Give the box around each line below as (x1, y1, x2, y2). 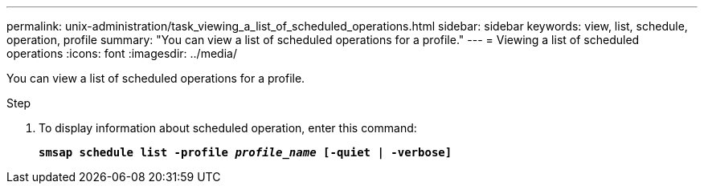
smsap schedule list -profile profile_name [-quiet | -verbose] (39, 146, 452, 159)
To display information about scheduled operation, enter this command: (39, 121, 417, 135)
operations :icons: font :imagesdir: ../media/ (6, 46, 237, 60)
